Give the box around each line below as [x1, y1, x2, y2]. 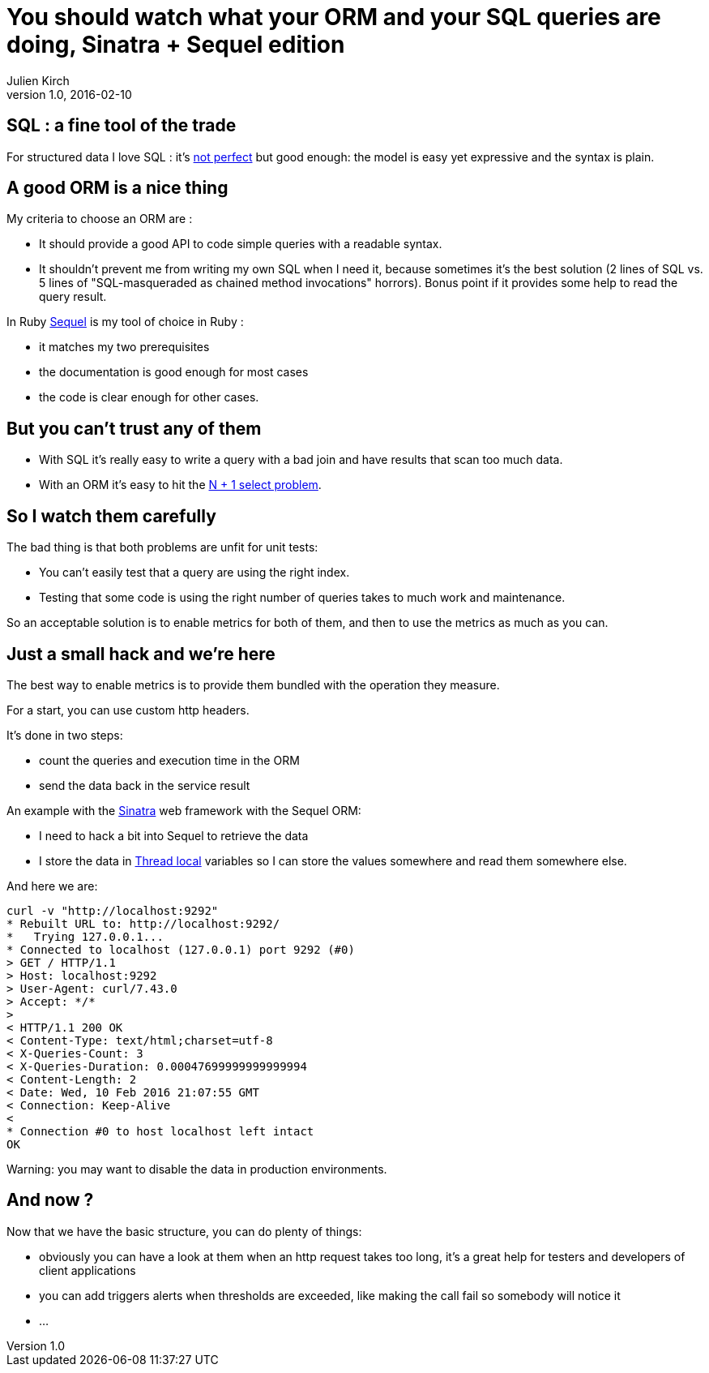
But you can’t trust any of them [6, 418, 262, 439]
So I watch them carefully [6, 505, 216, 526]
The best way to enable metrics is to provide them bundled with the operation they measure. [6, 677, 500, 692]
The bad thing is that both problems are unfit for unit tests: [6, 540, 318, 555]
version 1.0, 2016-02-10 [6, 87, 132, 101]
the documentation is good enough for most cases [39, 365, 309, 380]
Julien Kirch [6, 73, 70, 88]
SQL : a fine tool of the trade [6, 115, 237, 136]
